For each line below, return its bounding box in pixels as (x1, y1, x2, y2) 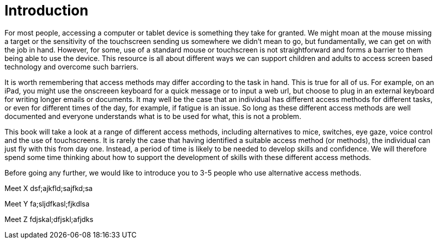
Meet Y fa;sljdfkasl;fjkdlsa (5, 199, 90, 208)
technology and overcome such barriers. (5, 62, 139, 71)
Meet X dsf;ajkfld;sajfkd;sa (5, 183, 93, 192)
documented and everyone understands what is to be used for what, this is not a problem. (5, 111, 301, 120)
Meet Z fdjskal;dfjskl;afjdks (5, 214, 94, 223)
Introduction (5, 2, 89, 19)
